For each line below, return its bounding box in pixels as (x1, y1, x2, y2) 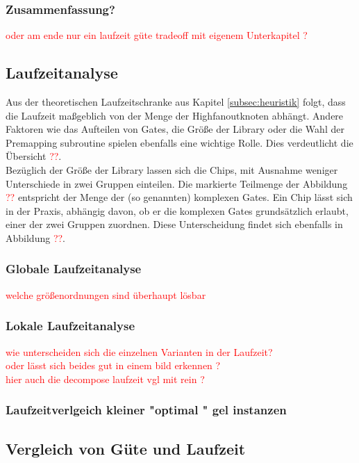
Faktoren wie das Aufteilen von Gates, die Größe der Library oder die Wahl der (6, 122, 344, 136)
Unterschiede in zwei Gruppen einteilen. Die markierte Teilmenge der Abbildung (6, 176, 348, 190)
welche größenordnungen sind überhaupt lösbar (6, 287, 206, 302)
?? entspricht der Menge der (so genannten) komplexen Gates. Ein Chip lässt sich (6, 190, 353, 204)
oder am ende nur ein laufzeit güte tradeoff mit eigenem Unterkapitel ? (6, 28, 308, 42)
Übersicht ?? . (6, 149, 62, 163)
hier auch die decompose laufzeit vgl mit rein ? (6, 371, 205, 386)
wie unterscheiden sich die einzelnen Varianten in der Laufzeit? (6, 344, 273, 359)
